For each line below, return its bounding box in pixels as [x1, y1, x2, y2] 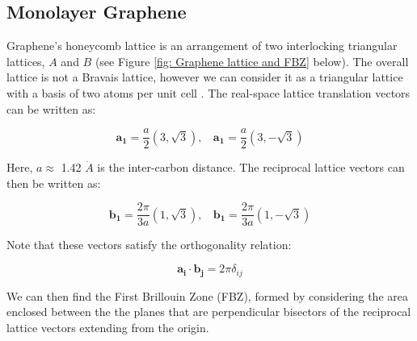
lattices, [6, 52, 45, 69]
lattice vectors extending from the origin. [6, 318, 209, 335]
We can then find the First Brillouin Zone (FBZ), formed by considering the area [6, 287, 408, 304]
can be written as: [6, 100, 96, 117]
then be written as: [6, 174, 101, 191]
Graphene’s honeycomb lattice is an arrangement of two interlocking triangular [6, 37, 398, 54]
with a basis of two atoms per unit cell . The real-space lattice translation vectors [6, 84, 411, 101]
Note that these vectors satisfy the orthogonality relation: [6, 236, 292, 253]
